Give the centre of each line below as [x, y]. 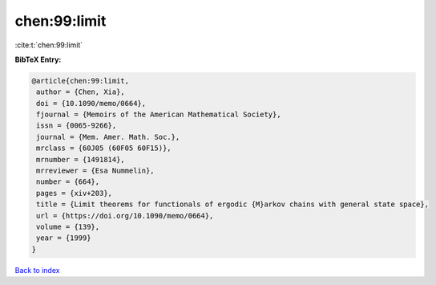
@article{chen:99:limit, [81, 81]
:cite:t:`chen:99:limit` [49, 45]
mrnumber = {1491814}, [81, 159]
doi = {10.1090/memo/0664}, [91, 103]
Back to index [37, 270]
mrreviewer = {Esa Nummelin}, [96, 171]
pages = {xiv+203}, [74, 193]
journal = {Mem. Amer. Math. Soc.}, [108, 137]
